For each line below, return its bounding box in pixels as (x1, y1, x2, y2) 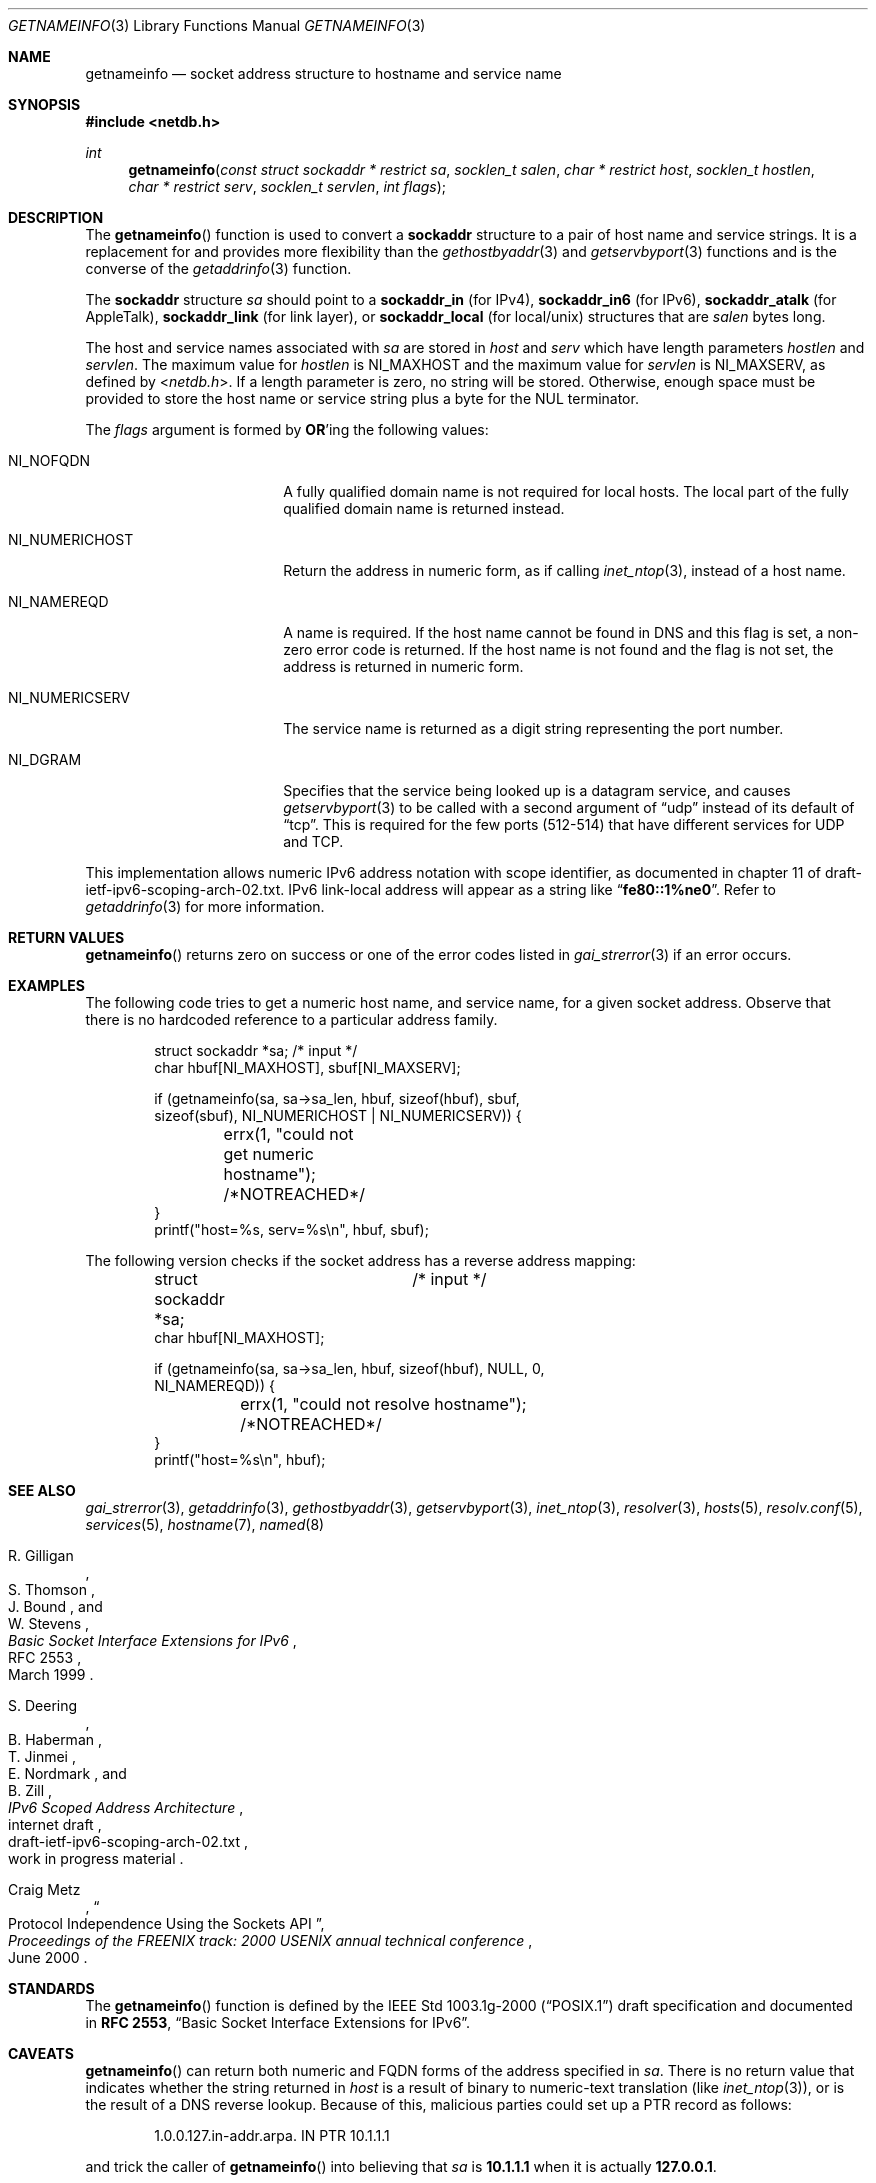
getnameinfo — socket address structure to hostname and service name (85, 65, 562, 82)
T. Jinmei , (8, 1748, 76, 1765)
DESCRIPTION (8, 209, 104, 226)
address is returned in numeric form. (283, 658, 524, 675)
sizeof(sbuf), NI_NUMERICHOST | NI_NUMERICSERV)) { (154, 1107, 522, 1124)
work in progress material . (8, 1850, 184, 1867)
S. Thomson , (8, 1581, 95, 1598)
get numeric (223, 1144, 314, 1164)
